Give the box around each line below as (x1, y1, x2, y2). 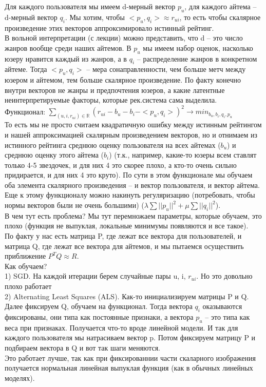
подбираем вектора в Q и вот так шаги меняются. (5, 342, 161, 353)
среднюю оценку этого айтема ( (5, 149, 104, 160)
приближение (5, 250, 46, 261)
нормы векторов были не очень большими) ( (5, 200, 144, 210)
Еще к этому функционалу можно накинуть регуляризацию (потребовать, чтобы (5, 189, 255, 200)
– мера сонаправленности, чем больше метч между (86, 64, 246, 74)
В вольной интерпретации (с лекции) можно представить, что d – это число (5, 32, 243, 43)
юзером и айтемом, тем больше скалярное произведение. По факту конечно (5, 74, 241, 85)
